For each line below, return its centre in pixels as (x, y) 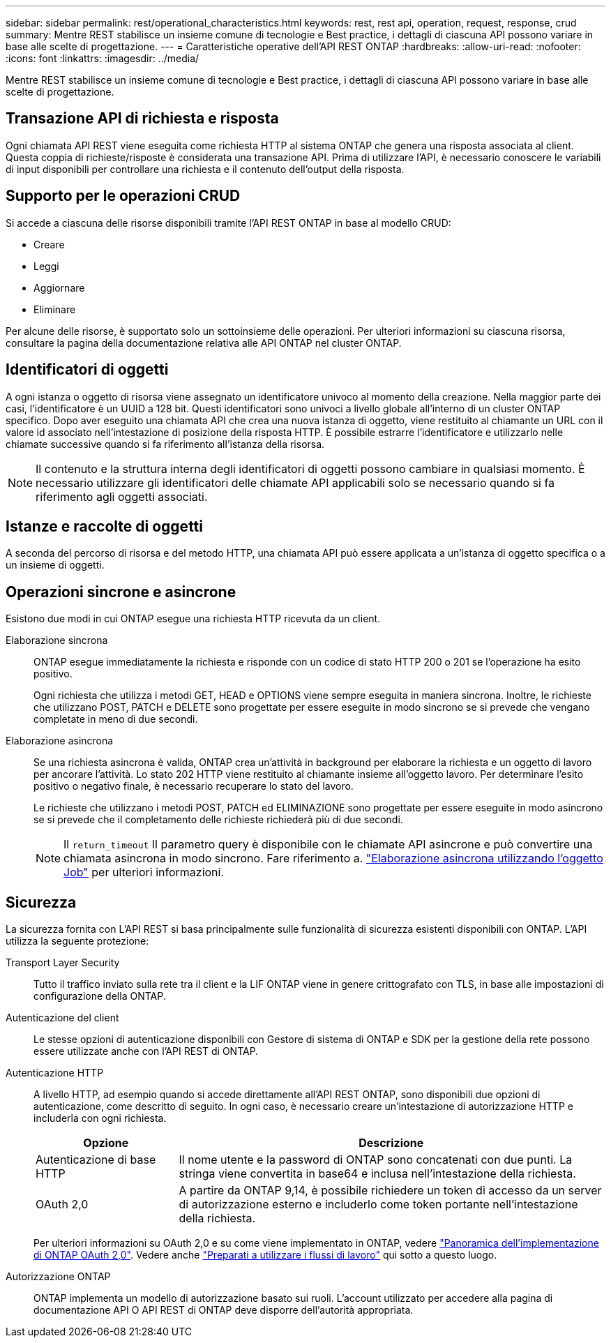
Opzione (106, 1143)
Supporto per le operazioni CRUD (123, 196)
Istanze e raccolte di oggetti (104, 526)
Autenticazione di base (96, 1160)
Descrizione (391, 1143)
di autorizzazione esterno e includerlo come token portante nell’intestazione (378, 1205)
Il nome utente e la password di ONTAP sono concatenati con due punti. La (376, 1160)
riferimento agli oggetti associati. (122, 496)
